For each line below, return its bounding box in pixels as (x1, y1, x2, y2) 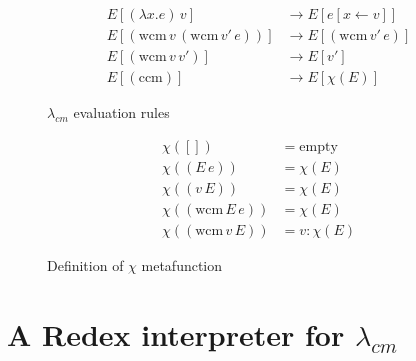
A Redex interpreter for (7, 313, 345, 354)
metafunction (141, 254, 223, 275)
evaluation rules (73, 102, 170, 123)
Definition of (47, 254, 124, 275)
